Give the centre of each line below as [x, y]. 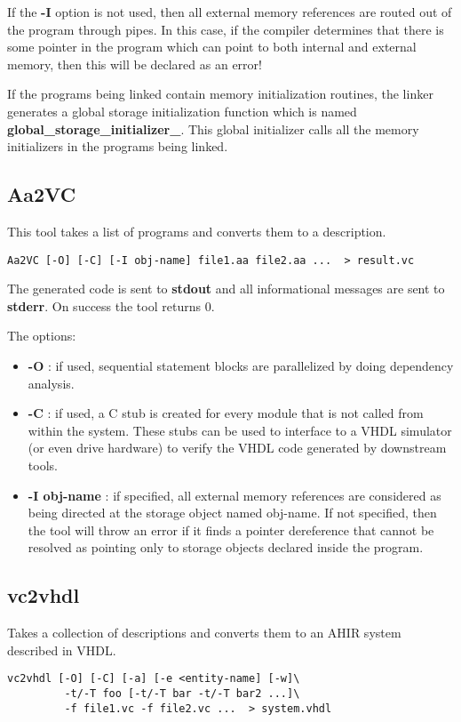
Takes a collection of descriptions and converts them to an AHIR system [204, 633]
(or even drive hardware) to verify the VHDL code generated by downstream [237, 448]
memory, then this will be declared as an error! [135, 64]
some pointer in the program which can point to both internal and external [212, 47]
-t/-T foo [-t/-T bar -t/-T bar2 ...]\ [182, 693]
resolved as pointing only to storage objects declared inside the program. [226, 547]
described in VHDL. [62, 650]
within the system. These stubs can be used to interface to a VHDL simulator [240, 430]
